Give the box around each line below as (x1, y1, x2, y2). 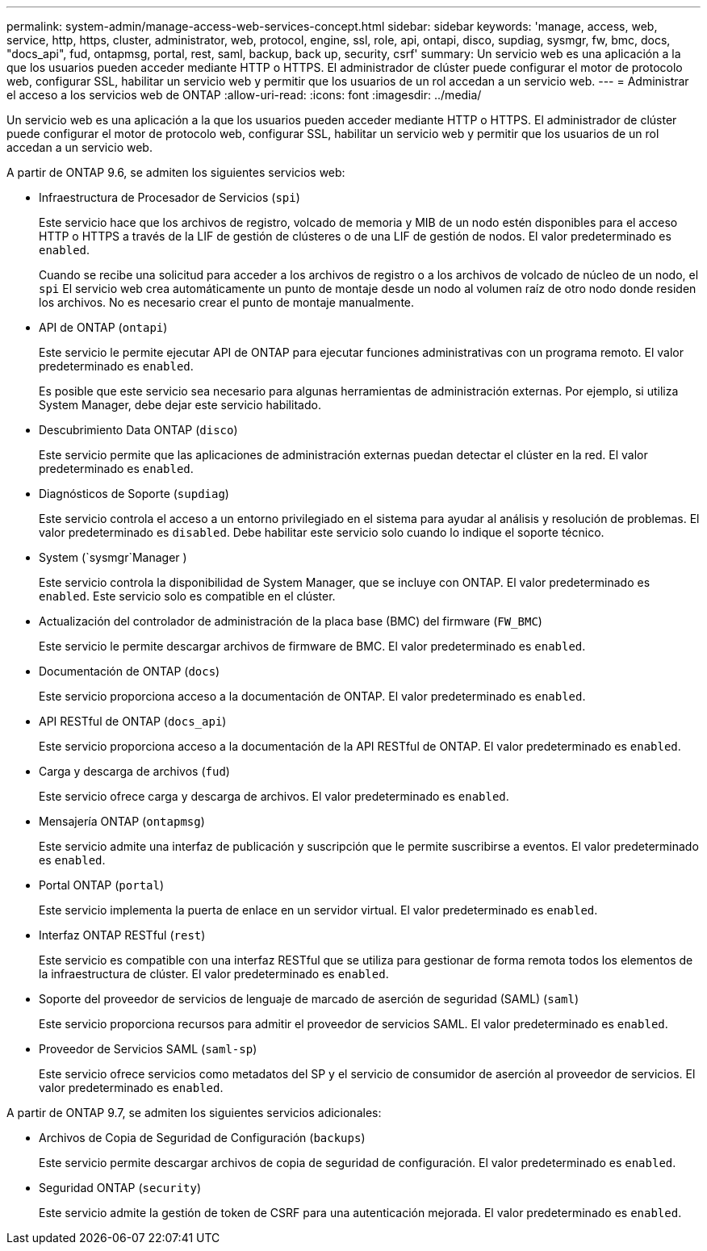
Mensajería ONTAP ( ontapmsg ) (39, 814, 205, 828)
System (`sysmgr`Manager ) (39, 550, 187, 564)
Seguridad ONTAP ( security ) (39, 1181, 202, 1195)
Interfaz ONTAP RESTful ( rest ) (39, 928, 206, 942)
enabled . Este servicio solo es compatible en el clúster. (39, 589, 336, 603)
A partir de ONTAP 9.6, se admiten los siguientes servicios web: (6, 165, 345, 179)
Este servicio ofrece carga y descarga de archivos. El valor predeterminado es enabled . (39, 789, 509, 803)
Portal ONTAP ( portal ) (39, 878, 165, 892)
